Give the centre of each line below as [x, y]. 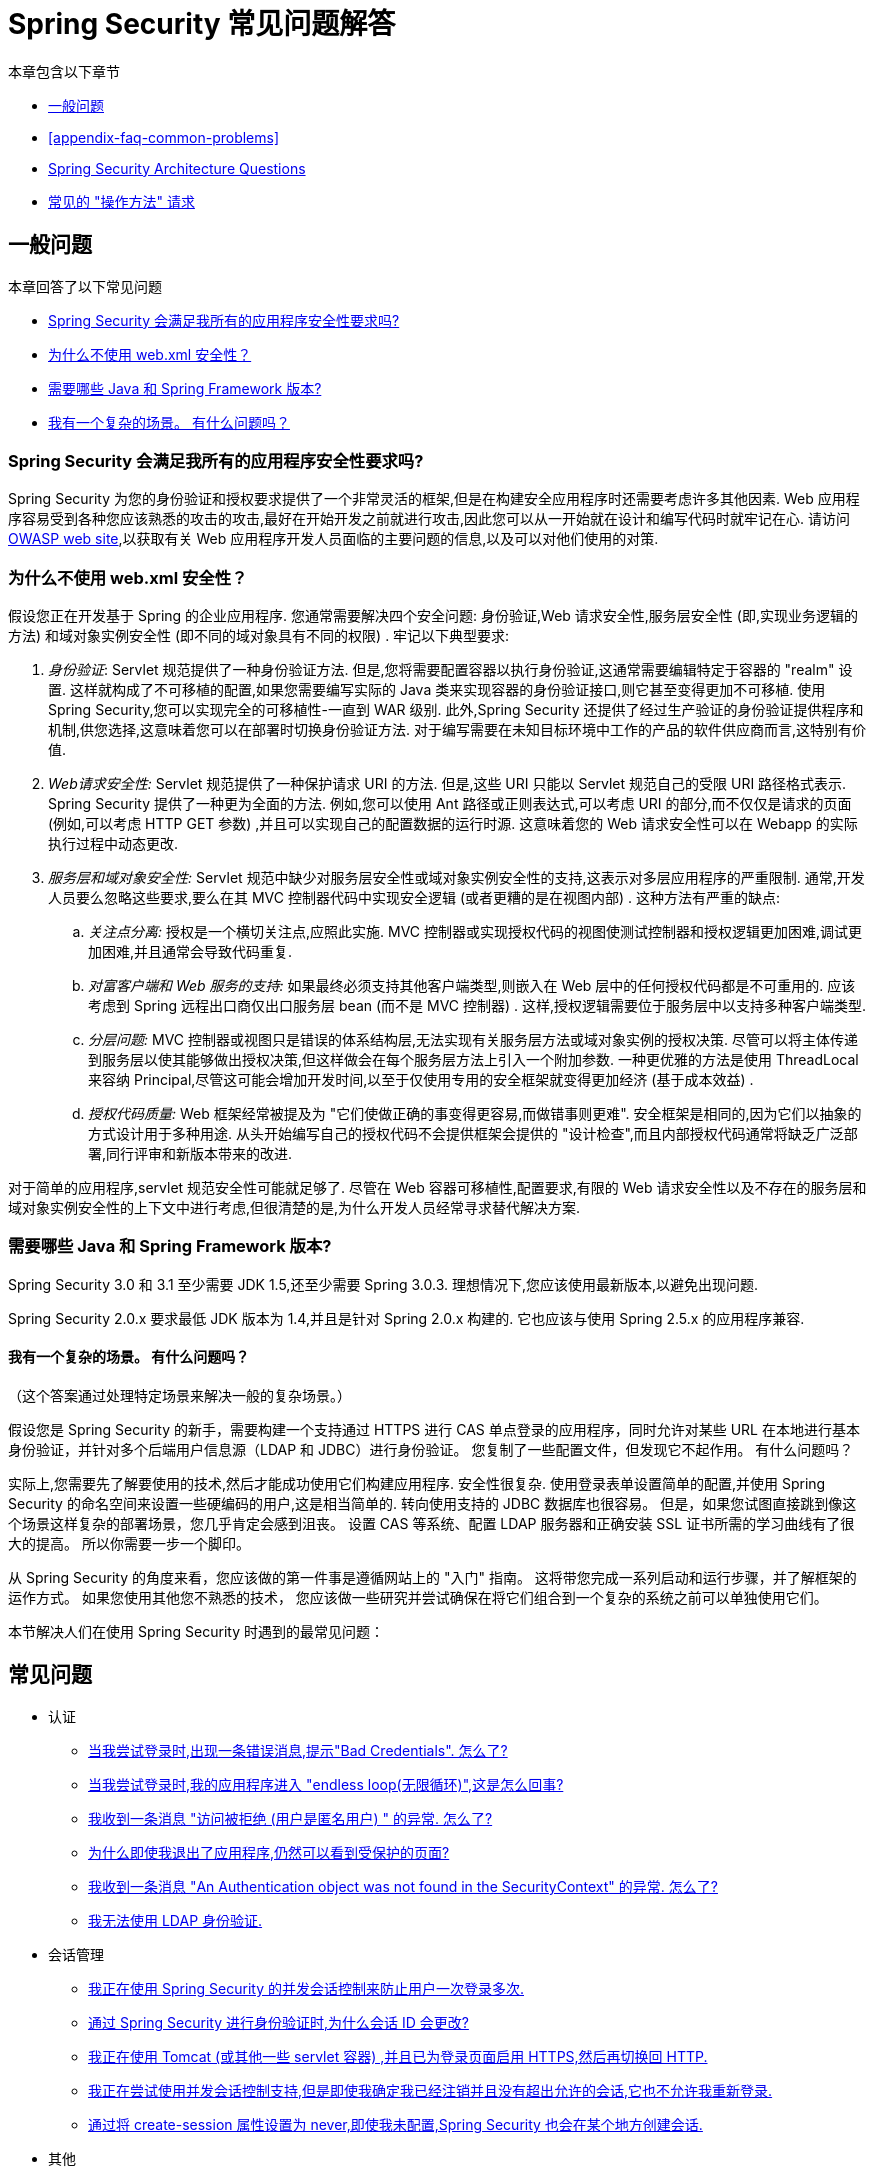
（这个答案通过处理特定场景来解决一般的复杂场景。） [179, 1396]
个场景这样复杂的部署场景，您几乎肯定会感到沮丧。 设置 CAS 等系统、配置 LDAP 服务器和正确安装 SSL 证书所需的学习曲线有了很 [431, 1524]
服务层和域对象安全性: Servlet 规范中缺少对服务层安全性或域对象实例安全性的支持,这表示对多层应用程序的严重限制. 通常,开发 [456, 878]
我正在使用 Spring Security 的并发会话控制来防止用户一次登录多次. [306, 1988]
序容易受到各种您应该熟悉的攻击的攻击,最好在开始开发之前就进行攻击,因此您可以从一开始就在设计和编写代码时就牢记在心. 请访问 [429, 519]
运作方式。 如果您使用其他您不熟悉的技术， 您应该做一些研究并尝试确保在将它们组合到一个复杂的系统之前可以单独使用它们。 [418, 1598]
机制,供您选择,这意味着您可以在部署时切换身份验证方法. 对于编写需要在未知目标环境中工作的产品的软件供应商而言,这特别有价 [457, 730]
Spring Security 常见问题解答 [202, 24]
